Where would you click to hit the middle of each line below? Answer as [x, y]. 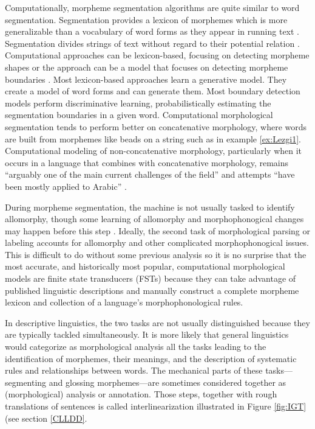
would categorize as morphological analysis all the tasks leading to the [136, 347]
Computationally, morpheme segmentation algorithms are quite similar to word [152, 7]
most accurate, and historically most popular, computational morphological [145, 266]
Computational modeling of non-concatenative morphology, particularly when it [154, 151]
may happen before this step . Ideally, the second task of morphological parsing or [158, 230]
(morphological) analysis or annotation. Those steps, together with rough [141, 394]
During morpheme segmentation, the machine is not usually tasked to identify [150, 207]
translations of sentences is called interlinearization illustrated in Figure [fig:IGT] [156, 406]
